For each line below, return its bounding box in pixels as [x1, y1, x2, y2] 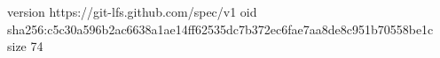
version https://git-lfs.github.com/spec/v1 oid [7, 3, 257, 20]
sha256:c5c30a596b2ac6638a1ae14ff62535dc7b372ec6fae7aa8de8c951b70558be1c [7, 19, 434, 38]
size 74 [7, 37, 43, 55]
